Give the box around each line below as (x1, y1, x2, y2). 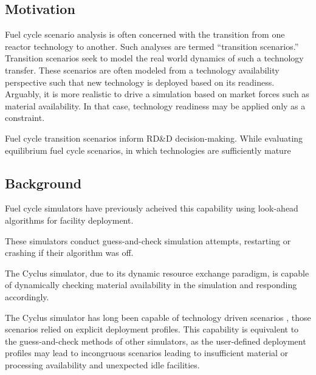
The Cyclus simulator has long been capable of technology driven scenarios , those (5, 311, 311, 323)
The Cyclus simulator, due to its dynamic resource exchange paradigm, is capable (5, 266, 309, 279)
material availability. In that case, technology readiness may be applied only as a (5, 99, 306, 112)
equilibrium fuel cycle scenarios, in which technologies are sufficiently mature (5, 143, 291, 156)
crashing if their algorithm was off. (5, 246, 134, 259)
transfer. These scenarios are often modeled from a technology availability (5, 63, 280, 76)
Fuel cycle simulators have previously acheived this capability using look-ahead (5, 202, 298, 215)
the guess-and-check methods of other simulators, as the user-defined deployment (5, 334, 306, 347)
